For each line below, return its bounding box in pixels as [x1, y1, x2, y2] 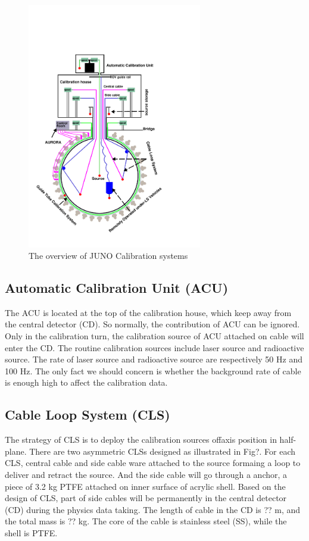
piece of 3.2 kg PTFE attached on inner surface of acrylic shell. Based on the [5, 480, 286, 492]
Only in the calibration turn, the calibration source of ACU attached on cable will [5, 330, 304, 342]
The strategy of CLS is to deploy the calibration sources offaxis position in [5, 433, 277, 446]
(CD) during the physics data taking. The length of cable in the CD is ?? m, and [5, 503, 301, 515]
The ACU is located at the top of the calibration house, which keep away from [5, 306, 292, 318]
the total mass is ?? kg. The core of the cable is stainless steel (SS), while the [5, 515, 287, 527]
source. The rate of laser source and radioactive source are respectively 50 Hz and [5, 353, 302, 365]
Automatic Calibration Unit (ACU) [5, 279, 229, 297]
